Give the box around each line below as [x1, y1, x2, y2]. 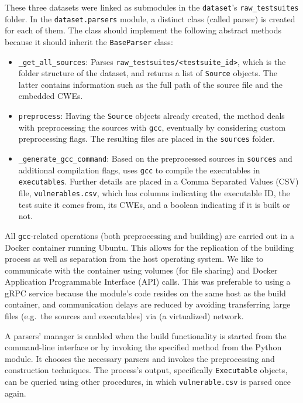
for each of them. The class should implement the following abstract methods [5, 24, 281, 36]
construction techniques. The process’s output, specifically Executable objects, [5, 364, 288, 376]
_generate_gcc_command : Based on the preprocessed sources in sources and [18, 152, 292, 165]
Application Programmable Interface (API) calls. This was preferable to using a [5, 275, 291, 288]
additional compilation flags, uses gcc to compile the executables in [18, 163, 260, 176]
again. [5, 387, 26, 399]
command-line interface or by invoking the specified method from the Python [5, 341, 282, 353]
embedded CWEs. [18, 90, 83, 102]
